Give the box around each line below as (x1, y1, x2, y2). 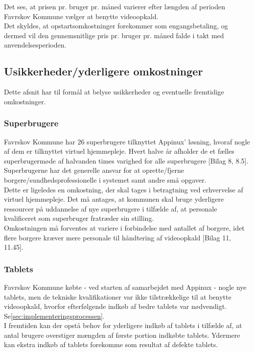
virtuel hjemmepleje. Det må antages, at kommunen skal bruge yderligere (4, 194, 224, 204)
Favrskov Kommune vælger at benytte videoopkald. (4, 11, 159, 21)
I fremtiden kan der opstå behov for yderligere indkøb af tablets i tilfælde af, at (4, 320, 242, 330)
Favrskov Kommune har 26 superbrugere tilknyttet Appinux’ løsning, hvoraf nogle (4, 136, 250, 146)
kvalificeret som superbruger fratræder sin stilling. (4, 213, 154, 223)
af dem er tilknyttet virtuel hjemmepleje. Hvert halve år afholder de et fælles (4, 146, 234, 156)
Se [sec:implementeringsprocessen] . (4, 310, 105, 321)
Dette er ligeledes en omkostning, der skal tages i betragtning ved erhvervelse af (4, 184, 243, 194)
